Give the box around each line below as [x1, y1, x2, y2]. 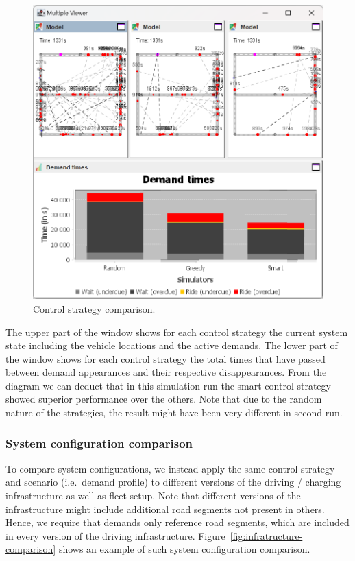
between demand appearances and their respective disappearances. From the [5, 365, 327, 379]
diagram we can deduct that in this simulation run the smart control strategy [5, 378, 331, 392]
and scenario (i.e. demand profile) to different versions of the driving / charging [5, 475, 341, 489]
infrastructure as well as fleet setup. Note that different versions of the [5, 488, 301, 503]
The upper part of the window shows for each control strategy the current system [5, 324, 348, 339]
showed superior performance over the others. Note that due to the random [5, 392, 322, 406]
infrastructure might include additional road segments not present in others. [5, 501, 325, 516]
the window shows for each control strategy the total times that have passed [5, 351, 326, 366]
